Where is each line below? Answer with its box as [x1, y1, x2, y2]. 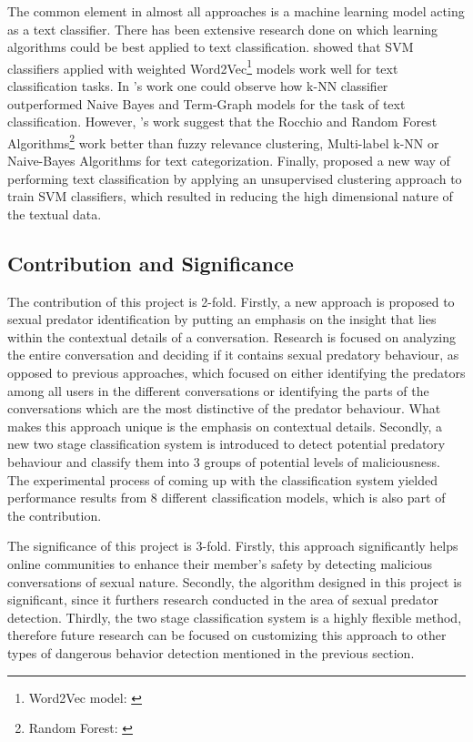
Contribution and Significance [7, 249, 294, 277]
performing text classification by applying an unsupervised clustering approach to [7, 168, 462, 188]
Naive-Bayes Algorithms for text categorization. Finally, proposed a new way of [7, 151, 450, 170]
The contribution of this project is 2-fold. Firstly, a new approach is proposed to [7, 291, 455, 310]
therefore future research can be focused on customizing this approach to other [7, 625, 447, 645]
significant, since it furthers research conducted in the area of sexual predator [7, 590, 438, 609]
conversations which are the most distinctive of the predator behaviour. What [7, 399, 441, 418]
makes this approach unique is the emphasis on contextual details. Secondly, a [7, 416, 443, 435]
